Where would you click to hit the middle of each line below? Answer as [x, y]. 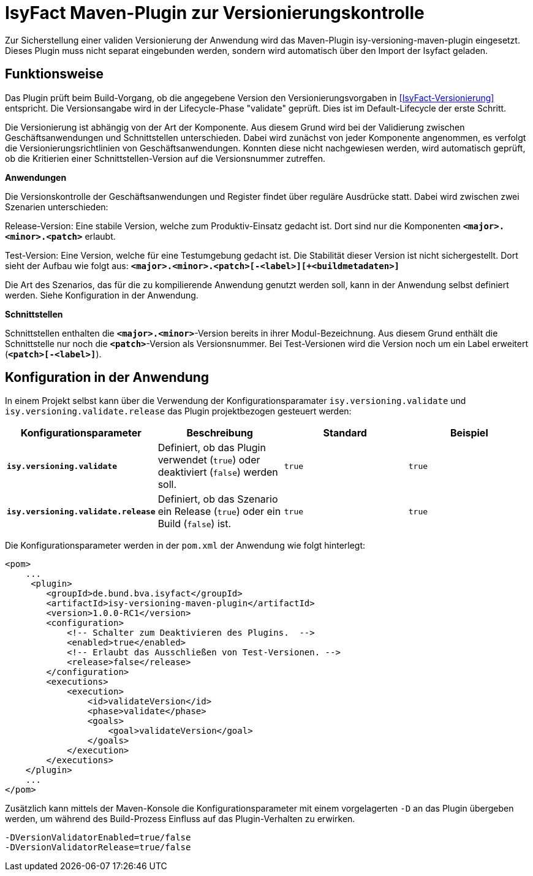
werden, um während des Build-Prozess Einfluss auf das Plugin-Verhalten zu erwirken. [180, 819]
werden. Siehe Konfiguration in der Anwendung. [102, 295]
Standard [345, 433]
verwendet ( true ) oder [209, 460]
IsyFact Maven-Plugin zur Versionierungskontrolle [215, 13]
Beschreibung [220, 433]
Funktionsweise [55, 74]
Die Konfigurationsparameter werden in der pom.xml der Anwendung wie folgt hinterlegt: [185, 546]
